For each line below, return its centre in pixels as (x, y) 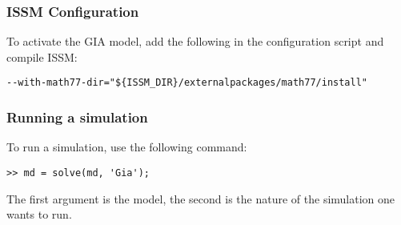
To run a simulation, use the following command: (127, 147)
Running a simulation (77, 117)
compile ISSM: (42, 56)
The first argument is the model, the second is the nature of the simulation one (201, 198)
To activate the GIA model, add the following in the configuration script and (195, 41)
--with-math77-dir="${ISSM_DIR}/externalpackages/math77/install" (187, 83)
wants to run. (39, 214)
